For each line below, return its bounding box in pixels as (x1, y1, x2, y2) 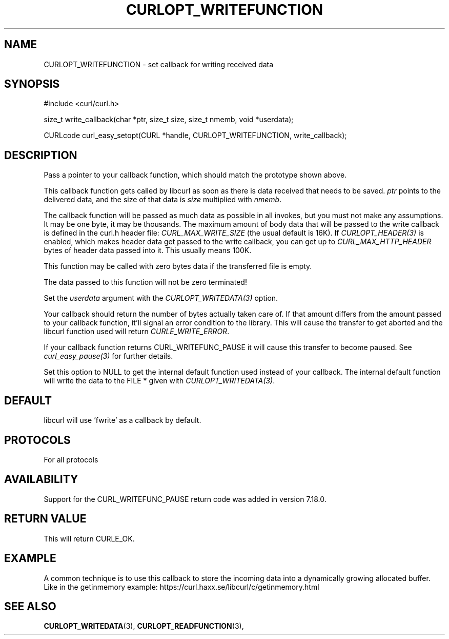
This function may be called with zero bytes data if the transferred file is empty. (44, 262, 312, 271)
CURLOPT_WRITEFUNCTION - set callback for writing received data (44, 60, 274, 69)
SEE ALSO (4, 599, 56, 613)
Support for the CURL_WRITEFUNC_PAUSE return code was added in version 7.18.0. (44, 494, 326, 504)
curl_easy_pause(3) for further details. (44, 352, 173, 361)
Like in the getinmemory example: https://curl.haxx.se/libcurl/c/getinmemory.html (44, 582, 319, 591)
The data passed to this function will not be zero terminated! (44, 278, 247, 287)
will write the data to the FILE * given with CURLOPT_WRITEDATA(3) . (44, 376, 275, 385)
